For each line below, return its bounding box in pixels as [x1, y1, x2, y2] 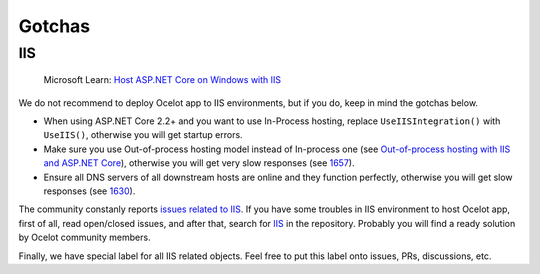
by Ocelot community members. [18, 231, 151, 244]
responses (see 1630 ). [43, 185, 136, 197]
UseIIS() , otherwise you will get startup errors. [43, 129, 244, 141]
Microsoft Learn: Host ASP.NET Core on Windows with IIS [43, 74, 282, 86]
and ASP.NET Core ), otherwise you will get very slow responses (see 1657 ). [43, 157, 355, 169]
